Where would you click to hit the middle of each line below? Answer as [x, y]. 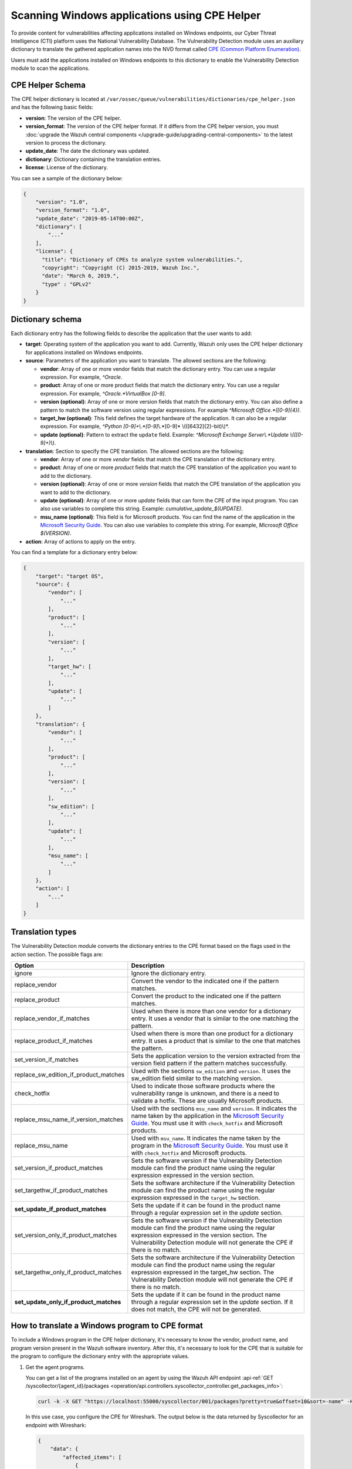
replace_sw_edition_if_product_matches [70, 1074]
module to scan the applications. [50, 68]
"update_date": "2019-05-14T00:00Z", [90, 218]
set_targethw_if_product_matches [61, 1190]
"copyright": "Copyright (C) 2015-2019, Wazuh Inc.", [121, 268]
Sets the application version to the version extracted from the [216, 1056]
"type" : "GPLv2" [67, 284]
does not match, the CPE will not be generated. [196, 1309]
